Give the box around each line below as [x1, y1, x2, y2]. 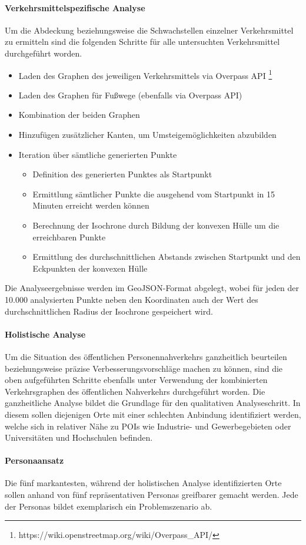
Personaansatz [5, 454, 64, 467]
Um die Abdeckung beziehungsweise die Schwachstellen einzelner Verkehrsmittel [5, 24, 294, 36]
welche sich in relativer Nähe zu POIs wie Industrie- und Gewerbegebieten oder [5, 420, 291, 432]
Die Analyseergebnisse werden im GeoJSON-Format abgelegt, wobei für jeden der [5, 282, 300, 294]
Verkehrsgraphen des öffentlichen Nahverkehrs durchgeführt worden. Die [5, 385, 265, 397]
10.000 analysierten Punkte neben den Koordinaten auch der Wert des [5, 293, 258, 305]
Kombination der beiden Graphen [18, 108, 140, 121]
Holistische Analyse [5, 328, 86, 340]
